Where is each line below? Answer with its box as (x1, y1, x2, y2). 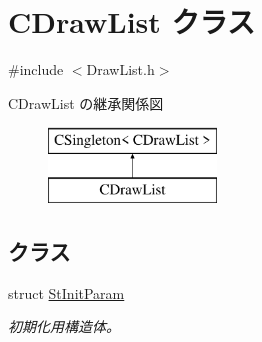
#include (8, 59, 64, 80)
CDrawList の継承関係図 (8, 92, 164, 113)
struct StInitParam (8, 282, 125, 303)
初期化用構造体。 (8, 316, 120, 337)
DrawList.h (86, 59, 155, 80)
